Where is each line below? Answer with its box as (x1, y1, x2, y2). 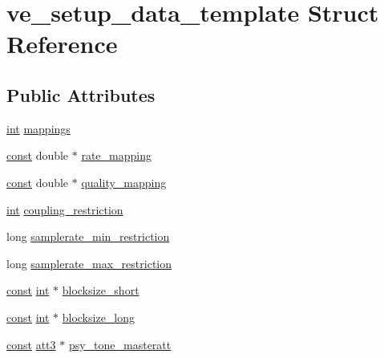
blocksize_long (62, 308, 135, 325)
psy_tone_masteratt (68, 336, 172, 352)
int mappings (6, 120, 71, 136)
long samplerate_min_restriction (6, 228, 170, 245)
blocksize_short (62, 282, 139, 299)
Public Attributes (6, 82, 156, 107)
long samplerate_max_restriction (6, 254, 172, 271)
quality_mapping (81, 173, 167, 190)
